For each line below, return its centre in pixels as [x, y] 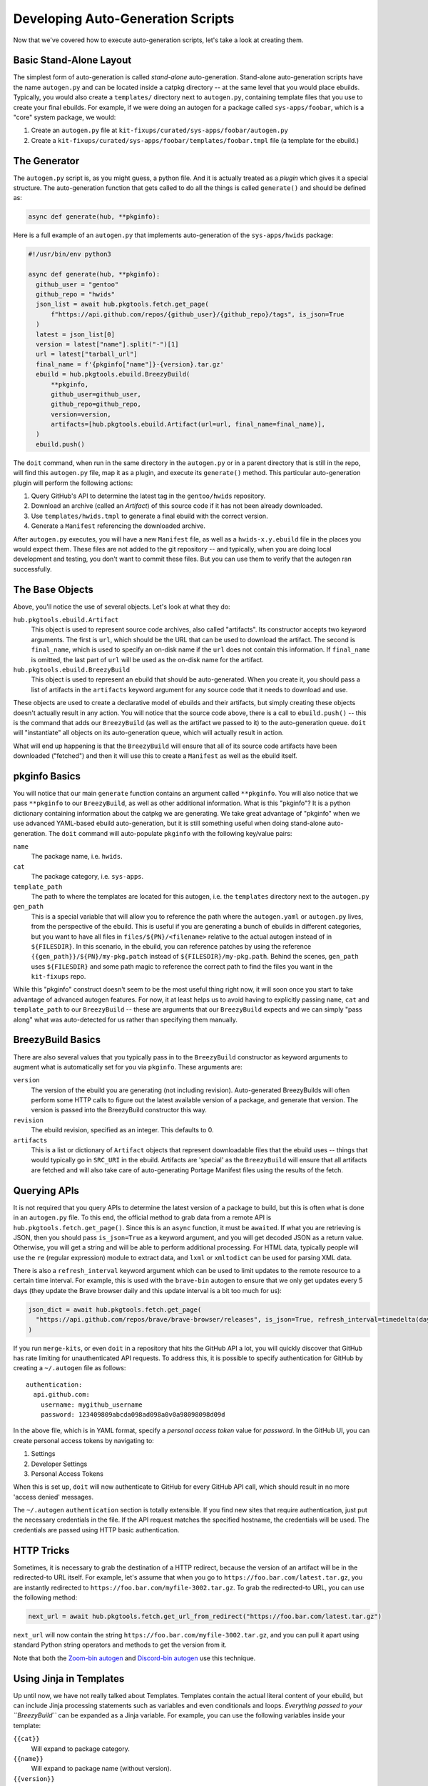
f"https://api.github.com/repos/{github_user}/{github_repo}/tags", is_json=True [198, 314]
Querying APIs [46, 1191]
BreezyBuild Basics [57, 1040]
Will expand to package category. [80, 1748]
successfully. [33, 569]
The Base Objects [53, 589]
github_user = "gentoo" [77, 284]
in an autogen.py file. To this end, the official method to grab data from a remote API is [142, 1217]
